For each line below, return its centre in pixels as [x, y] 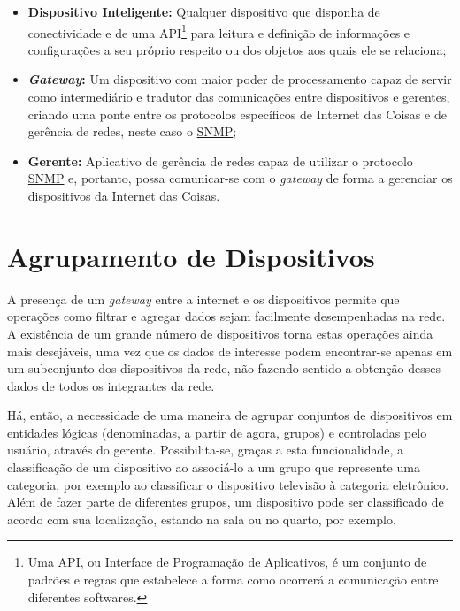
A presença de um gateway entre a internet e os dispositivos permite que [203, 298]
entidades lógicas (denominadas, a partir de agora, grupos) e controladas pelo [217, 432]
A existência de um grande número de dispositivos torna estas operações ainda [220, 333]
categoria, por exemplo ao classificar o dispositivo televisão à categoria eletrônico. [228, 484]
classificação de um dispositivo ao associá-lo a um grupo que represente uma [214, 467]
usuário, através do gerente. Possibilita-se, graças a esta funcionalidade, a [206, 450]
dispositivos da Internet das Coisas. [124, 195]
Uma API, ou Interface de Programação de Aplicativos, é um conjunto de [227, 562]
